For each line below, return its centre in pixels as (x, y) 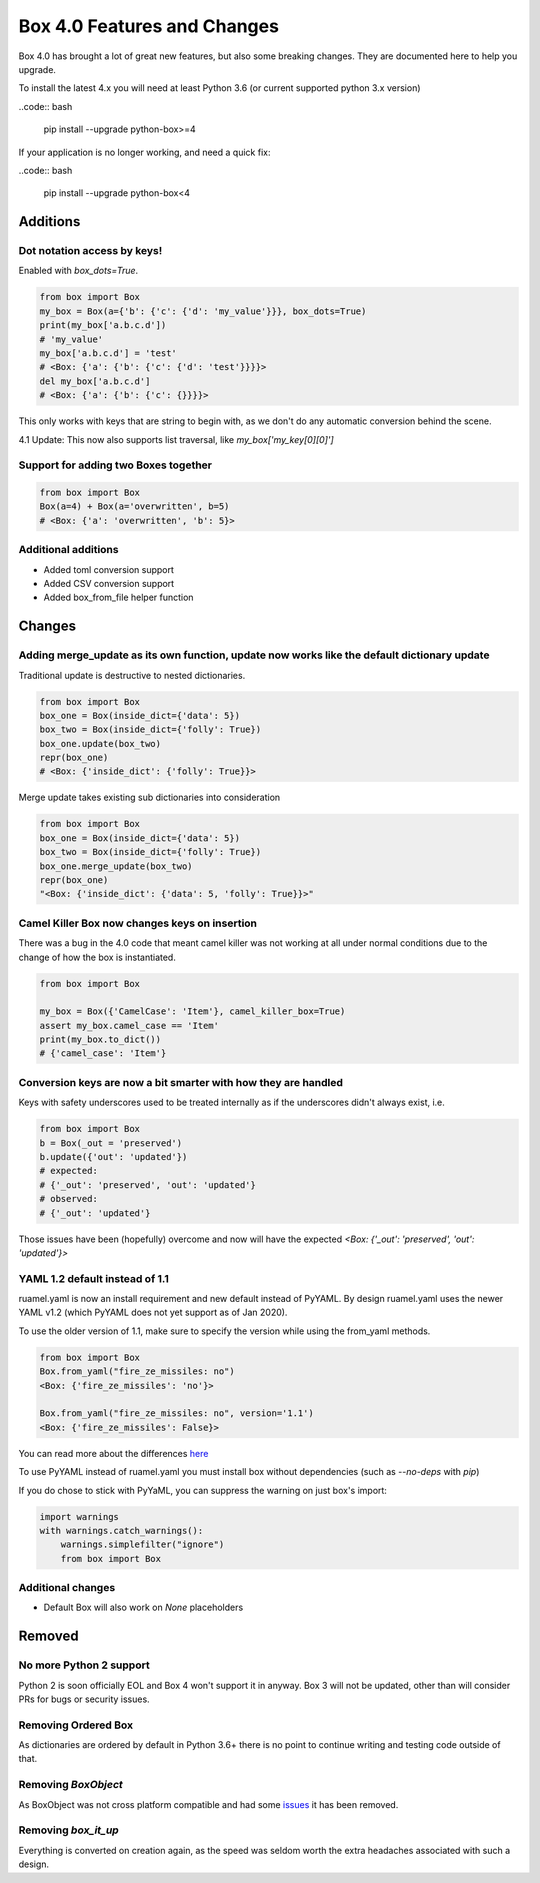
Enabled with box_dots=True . (78, 271)
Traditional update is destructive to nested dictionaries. (132, 675)
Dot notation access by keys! (90, 251)
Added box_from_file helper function (118, 597)
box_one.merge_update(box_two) (116, 866)
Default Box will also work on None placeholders (143, 1607)
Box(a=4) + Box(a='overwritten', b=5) (134, 506)
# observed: (69, 1199)
